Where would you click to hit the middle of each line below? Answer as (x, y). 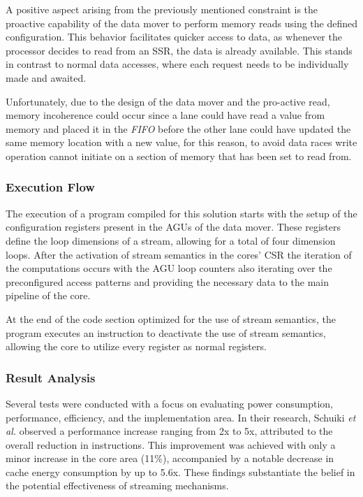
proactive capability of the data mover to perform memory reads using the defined (181, 23)
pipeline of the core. (48, 295)
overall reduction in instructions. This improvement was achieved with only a (171, 444)
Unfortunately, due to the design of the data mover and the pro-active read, (168, 101)
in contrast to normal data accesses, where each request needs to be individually (177, 64)
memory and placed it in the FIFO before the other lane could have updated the (178, 128)
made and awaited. (46, 77)
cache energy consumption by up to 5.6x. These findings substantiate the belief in (180, 471)
